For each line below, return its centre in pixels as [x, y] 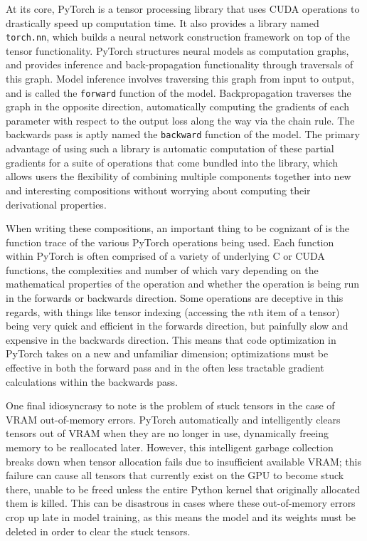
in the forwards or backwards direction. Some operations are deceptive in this [175, 298]
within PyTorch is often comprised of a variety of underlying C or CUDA [165, 256]
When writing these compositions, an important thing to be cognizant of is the [178, 228]
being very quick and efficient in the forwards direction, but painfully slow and [177, 326]
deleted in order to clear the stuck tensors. [98, 531]
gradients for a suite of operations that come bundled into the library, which [172, 162]
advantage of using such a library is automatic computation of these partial [170, 148]
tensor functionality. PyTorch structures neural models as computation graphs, [177, 50]
